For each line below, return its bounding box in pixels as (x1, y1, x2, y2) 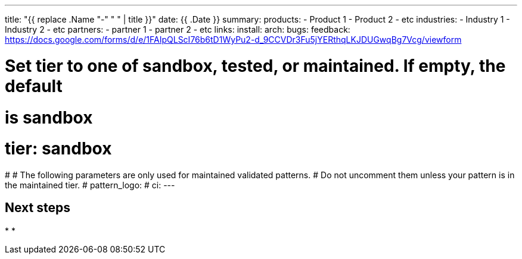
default (5, 75, 63, 96)
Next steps (5, 200, 70, 216)
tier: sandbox (5, 138, 112, 159)
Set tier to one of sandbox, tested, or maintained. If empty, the (5, 55, 506, 76)
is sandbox (5, 107, 93, 128)
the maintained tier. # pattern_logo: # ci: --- (5, 180, 175, 190)
